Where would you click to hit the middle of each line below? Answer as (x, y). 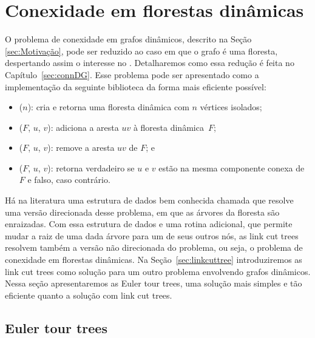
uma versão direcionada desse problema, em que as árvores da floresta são (142, 212)
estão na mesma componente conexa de (232, 167)
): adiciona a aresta (83, 127)
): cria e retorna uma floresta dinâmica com (108, 107)
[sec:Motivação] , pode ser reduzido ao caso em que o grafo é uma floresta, (141, 51)
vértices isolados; (231, 107)
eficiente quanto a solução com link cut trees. (89, 295)
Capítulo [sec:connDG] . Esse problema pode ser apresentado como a (132, 74)
